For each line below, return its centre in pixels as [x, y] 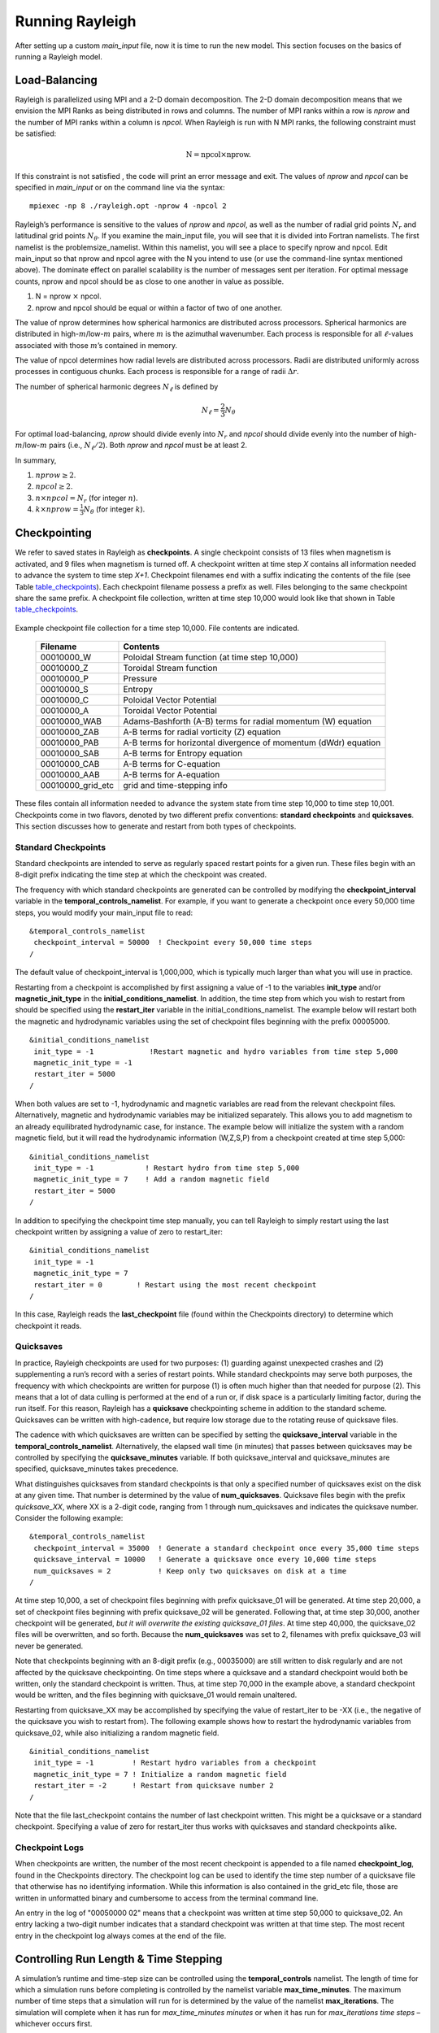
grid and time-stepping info [175, 786]
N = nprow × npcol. [68, 296]
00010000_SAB [70, 754]
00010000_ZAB [70, 732]
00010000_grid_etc [77, 786]
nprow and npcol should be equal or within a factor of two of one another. [159, 307]
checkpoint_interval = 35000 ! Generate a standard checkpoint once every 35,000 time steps [227, 1548]
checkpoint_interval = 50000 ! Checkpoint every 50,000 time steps [173, 942]
